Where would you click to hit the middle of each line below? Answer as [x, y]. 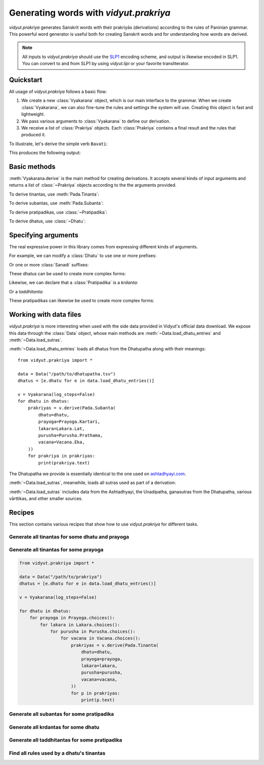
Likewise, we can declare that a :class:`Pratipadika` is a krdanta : [74, 283]
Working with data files [45, 315]
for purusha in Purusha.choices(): [93, 632]
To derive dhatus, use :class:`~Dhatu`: [47, 221]
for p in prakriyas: [96, 693]
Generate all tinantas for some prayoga [56, 550]
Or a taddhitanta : [26, 291]
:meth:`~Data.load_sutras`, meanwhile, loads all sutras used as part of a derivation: [92, 483]
